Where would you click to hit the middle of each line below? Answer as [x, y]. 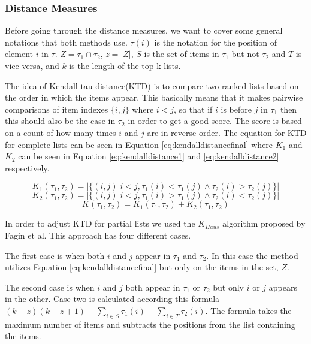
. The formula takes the [248, 310]
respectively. [27, 168]
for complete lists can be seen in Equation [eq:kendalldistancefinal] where [139, 144]
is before [236, 109]
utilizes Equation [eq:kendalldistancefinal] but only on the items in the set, [142, 267]
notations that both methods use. [66, 42]
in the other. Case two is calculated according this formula [112, 299]
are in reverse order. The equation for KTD [227, 132]
